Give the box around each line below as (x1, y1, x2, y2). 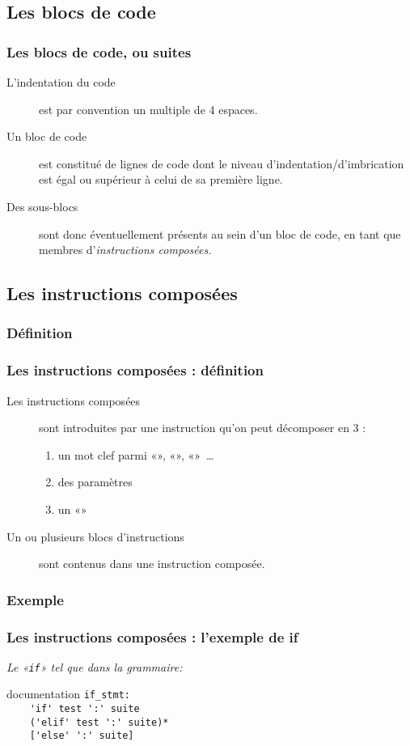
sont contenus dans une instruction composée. (39, 555, 265, 572)
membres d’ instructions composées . (39, 241, 212, 258)
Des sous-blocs (6, 197, 78, 214)
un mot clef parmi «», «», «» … (57, 446, 214, 463)
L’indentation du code (6, 74, 116, 90)
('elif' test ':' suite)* (29, 716, 169, 728)
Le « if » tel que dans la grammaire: (6, 658, 183, 675)
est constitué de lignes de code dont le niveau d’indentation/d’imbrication (39, 155, 404, 172)
